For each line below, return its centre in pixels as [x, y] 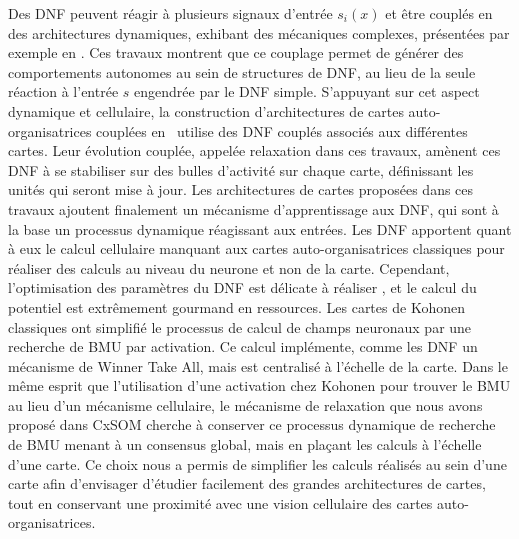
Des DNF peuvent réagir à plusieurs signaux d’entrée [170, 13]
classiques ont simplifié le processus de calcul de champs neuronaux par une [240, 326]
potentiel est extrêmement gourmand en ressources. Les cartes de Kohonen [236, 306]
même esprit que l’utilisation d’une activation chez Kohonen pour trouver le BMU [259, 385]
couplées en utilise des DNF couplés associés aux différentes [282, 130]
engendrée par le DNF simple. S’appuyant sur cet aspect [307, 91]
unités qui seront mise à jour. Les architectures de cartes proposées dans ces [241, 189]
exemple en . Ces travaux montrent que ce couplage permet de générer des [236, 52]
